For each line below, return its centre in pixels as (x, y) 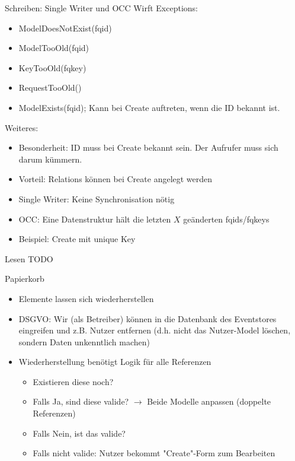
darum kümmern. (50, 159)
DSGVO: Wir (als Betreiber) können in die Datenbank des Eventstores (147, 318)
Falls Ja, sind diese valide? (81, 401)
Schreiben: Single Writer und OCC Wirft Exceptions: (101, 8)
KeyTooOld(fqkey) (52, 67)
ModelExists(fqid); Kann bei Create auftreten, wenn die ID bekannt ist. (149, 107)
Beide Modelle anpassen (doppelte (209, 401)
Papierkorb (25, 279)
